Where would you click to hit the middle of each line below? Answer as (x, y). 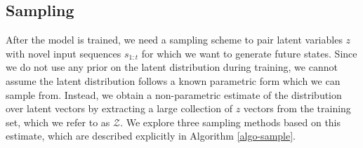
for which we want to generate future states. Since (249, 53)
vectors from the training (297, 108)
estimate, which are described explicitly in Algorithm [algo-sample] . (151, 136)
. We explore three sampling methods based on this (231, 122)
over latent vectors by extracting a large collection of (119, 108)
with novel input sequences (64, 53)
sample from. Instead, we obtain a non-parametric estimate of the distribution (174, 94)
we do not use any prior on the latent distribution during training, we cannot (172, 67)
